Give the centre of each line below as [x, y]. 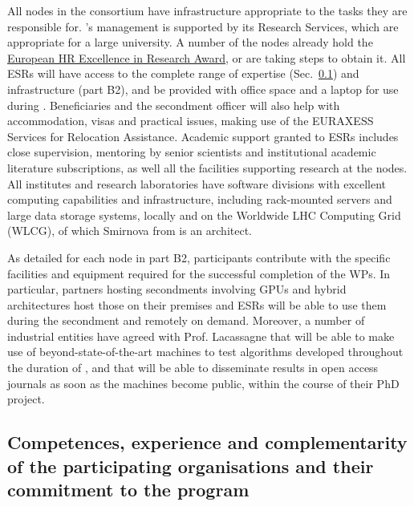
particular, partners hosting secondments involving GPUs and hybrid [177, 289]
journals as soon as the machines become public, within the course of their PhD [203, 383]
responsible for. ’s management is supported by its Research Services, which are [203, 26]
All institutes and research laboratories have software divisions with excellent [197, 183]
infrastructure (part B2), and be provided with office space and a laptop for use [203, 89]
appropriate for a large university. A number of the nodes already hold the [190, 42]
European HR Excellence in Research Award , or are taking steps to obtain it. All [207, 57]
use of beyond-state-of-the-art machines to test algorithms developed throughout [205, 352]
